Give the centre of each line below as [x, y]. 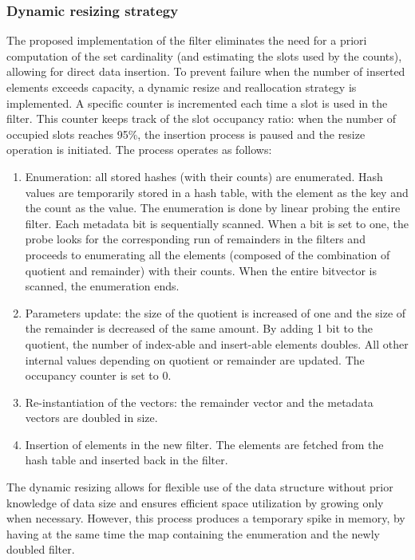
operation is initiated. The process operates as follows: [139, 150]
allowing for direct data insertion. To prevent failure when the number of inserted [206, 71]
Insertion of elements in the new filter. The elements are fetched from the [204, 444]
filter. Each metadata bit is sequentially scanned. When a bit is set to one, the [217, 223]
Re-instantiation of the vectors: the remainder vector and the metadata [199, 402]
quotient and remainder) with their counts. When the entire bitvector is [201, 270]
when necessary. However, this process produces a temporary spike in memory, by [206, 518]
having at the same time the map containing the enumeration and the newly [193, 533]
